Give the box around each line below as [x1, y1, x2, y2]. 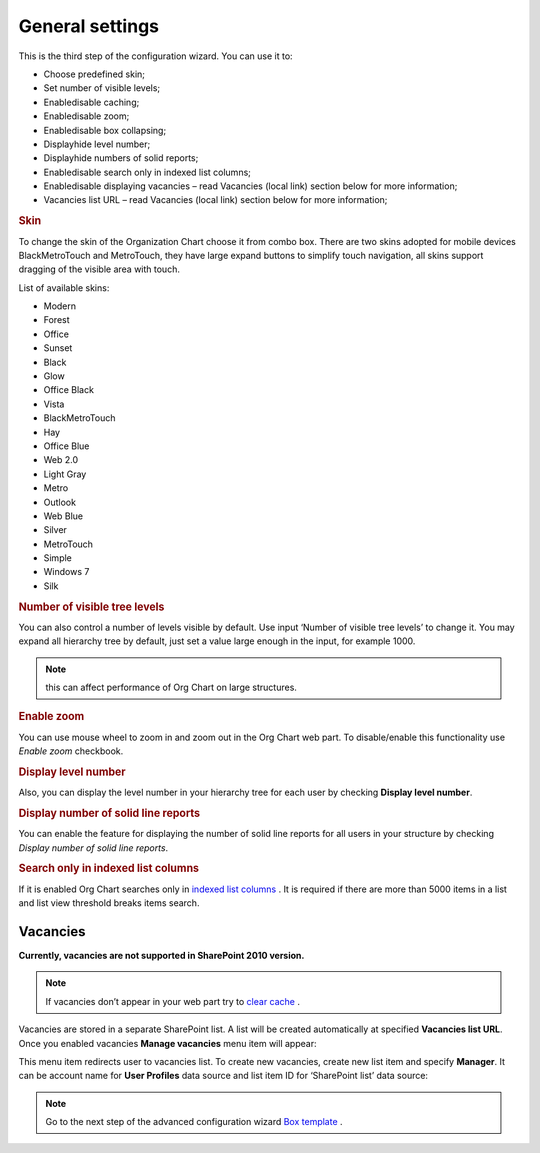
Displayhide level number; [43, 138, 151, 150]
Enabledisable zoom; [43, 110, 130, 122]
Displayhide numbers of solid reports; [43, 152, 199, 164]
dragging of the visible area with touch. [18, 263, 180, 275]
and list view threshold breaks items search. [18, 897, 200, 909]
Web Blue [43, 510, 84, 522]
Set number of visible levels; [43, 82, 161, 94]
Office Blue [43, 440, 90, 452]
